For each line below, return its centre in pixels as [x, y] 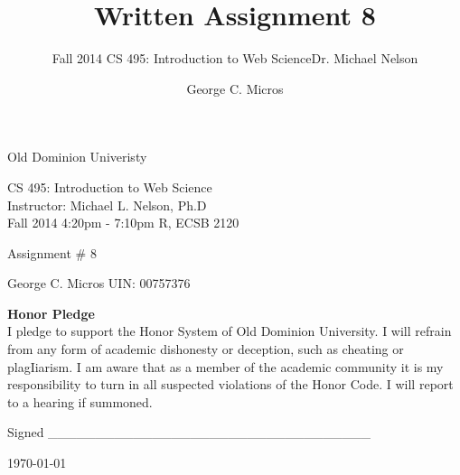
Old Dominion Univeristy [77, 157]
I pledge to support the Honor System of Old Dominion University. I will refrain [230, 331]
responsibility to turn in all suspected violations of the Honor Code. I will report [230, 384]
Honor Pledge [51, 313]
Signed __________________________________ [189, 432]
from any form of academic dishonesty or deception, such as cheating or [206, 349]
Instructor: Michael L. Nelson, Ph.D [107, 205]
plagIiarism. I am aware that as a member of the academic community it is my [225, 366]
